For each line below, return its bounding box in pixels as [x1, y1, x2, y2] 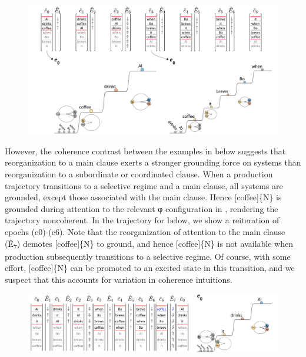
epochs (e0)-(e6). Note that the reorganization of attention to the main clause [5, 226, 285, 238]
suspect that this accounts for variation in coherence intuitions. [5, 273, 232, 285]
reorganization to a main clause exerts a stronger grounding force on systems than [5, 156, 301, 168]
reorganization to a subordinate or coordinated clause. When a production [5, 168, 273, 180]
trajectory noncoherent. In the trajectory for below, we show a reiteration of [5, 214, 280, 226]
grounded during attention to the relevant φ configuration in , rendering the [5, 202, 278, 214]
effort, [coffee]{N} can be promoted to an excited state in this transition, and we [5, 262, 295, 274]
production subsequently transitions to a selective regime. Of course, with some [5, 250, 291, 262]
